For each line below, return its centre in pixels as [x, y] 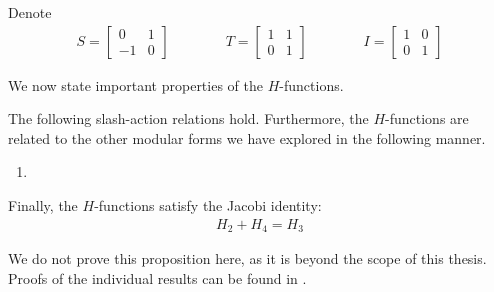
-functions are [427, 118]
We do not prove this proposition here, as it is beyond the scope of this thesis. [247, 258]
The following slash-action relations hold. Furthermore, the [188, 118]
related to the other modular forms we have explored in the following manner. [247, 137]
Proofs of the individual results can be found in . [157, 277]
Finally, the [43, 205]
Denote [30, 12]
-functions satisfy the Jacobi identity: [208, 205]
